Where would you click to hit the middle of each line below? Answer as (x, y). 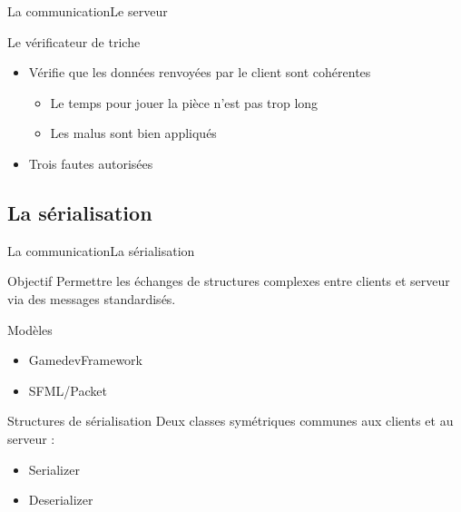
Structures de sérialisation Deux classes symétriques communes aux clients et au (230, 421)
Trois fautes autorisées (91, 163)
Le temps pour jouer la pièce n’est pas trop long (184, 102)
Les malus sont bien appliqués (133, 133)
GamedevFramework (85, 360)
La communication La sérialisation (101, 250)
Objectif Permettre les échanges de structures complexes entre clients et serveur (229, 281)
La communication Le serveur (88, 11)
